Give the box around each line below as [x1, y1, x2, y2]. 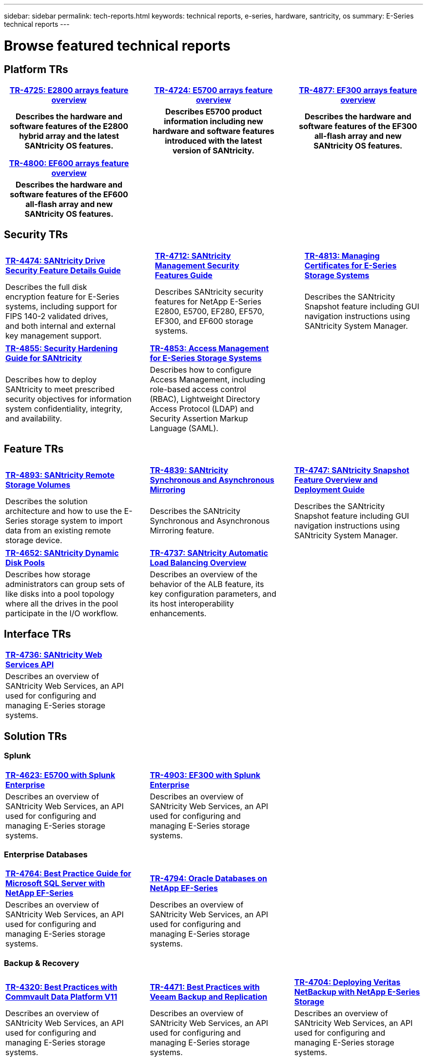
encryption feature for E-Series [5, 291, 119, 302]
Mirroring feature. [150, 525, 214, 535]
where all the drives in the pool [5, 598, 118, 608]
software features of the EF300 [299, 121, 417, 131]
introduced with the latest [165, 135, 262, 146]
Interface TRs [4, 628, 71, 641]
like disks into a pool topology [5, 588, 115, 599]
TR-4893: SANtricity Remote [5, 470, 115, 480]
